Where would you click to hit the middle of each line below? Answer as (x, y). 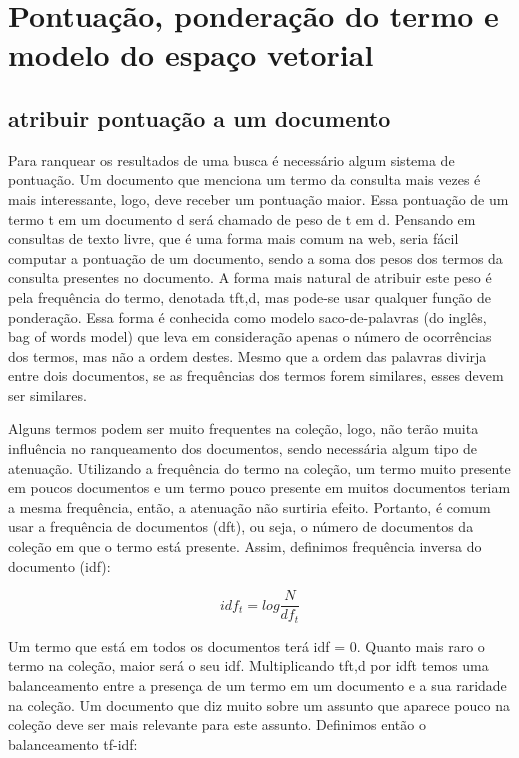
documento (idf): (59, 565)
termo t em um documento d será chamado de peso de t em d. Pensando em (242, 218)
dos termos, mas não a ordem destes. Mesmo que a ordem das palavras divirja (247, 355)
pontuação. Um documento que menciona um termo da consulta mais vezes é (244, 179)
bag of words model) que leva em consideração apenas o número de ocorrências (250, 336)
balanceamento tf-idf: (73, 743)
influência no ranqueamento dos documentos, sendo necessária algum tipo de (243, 448)
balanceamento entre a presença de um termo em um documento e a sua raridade (257, 684)
